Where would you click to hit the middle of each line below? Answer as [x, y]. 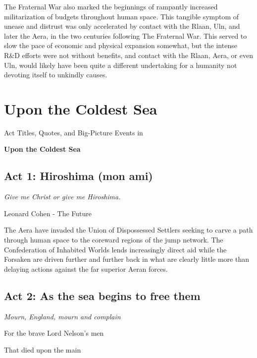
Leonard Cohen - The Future [48, 213]
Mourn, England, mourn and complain [62, 316]
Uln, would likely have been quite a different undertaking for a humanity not [121, 65]
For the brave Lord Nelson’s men [54, 333]
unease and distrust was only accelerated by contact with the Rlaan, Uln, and [122, 26]
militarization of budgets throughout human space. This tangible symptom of [122, 16]
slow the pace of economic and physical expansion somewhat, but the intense [121, 45]
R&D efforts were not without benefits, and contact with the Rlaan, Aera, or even [128, 55]
